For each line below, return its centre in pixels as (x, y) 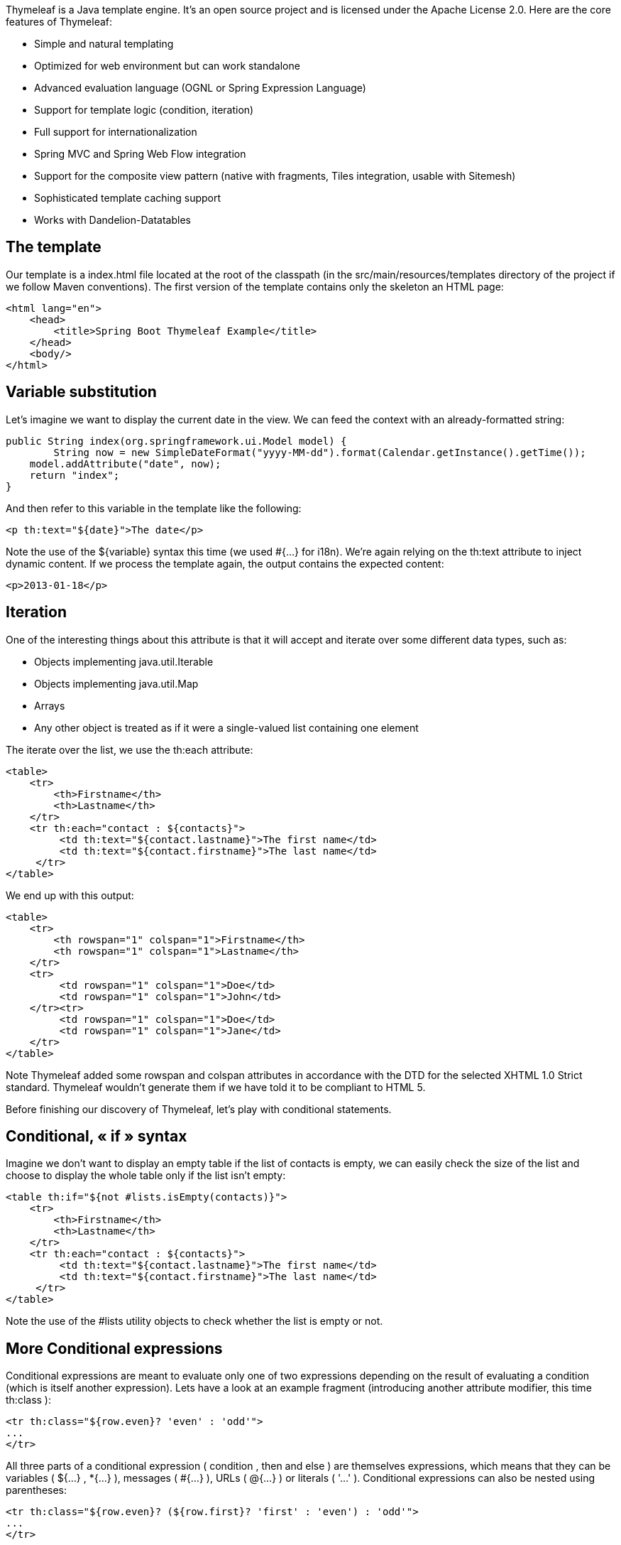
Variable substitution (81, 392)
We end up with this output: (70, 895)
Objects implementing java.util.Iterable (124, 661)
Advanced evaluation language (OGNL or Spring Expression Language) (200, 88)
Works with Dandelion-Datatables (112, 220)
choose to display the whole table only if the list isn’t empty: (146, 1176)
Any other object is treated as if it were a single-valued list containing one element (226, 727)
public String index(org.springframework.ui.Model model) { (176, 441)
